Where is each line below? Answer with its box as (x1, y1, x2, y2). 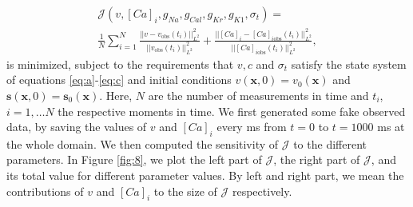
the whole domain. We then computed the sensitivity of (6, 135, 279, 152)
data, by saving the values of (6, 118, 147, 135)
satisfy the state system (291, 55, 407, 72)
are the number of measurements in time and (148, 86, 369, 103)
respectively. (232, 182, 292, 199)
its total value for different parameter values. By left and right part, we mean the (6, 167, 404, 184)
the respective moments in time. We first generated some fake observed (58, 102, 406, 119)
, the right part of (273, 151, 360, 168)
